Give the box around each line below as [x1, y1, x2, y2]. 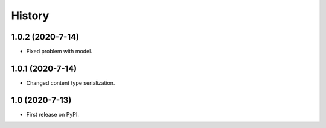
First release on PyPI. [26, 111, 80, 118]
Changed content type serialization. [26, 79, 115, 87]
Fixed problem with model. [26, 48, 93, 55]
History [11, 9, 50, 22]
